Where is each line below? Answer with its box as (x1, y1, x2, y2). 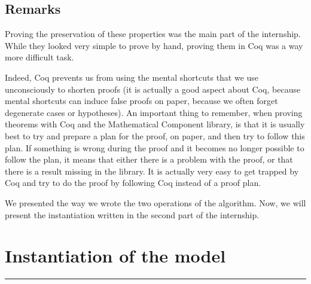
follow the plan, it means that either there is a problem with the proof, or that (5, 153, 293, 166)
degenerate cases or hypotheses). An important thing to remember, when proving (5, 106, 303, 118)
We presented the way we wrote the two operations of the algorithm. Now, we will (5, 196, 306, 209)
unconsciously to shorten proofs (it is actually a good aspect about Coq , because (5, 83, 301, 95)
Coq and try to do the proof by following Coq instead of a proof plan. (5, 176, 261, 189)
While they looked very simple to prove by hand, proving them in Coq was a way (5, 39, 303, 51)
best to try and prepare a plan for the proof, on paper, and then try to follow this (5, 129, 305, 142)
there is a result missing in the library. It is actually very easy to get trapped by (5, 164, 299, 177)
